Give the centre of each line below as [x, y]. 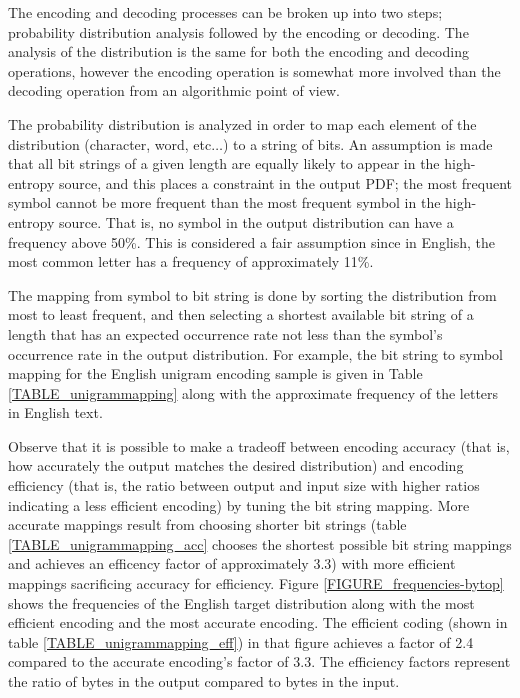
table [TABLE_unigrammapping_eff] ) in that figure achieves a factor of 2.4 [241, 641]
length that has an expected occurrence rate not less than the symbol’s [225, 333]
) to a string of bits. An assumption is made [357, 143]
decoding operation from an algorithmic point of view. [174, 90]
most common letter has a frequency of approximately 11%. [191, 261]
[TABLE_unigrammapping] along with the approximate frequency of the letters [253, 392]
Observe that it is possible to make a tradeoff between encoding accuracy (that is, [259, 445]
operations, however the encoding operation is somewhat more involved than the [254, 70]
